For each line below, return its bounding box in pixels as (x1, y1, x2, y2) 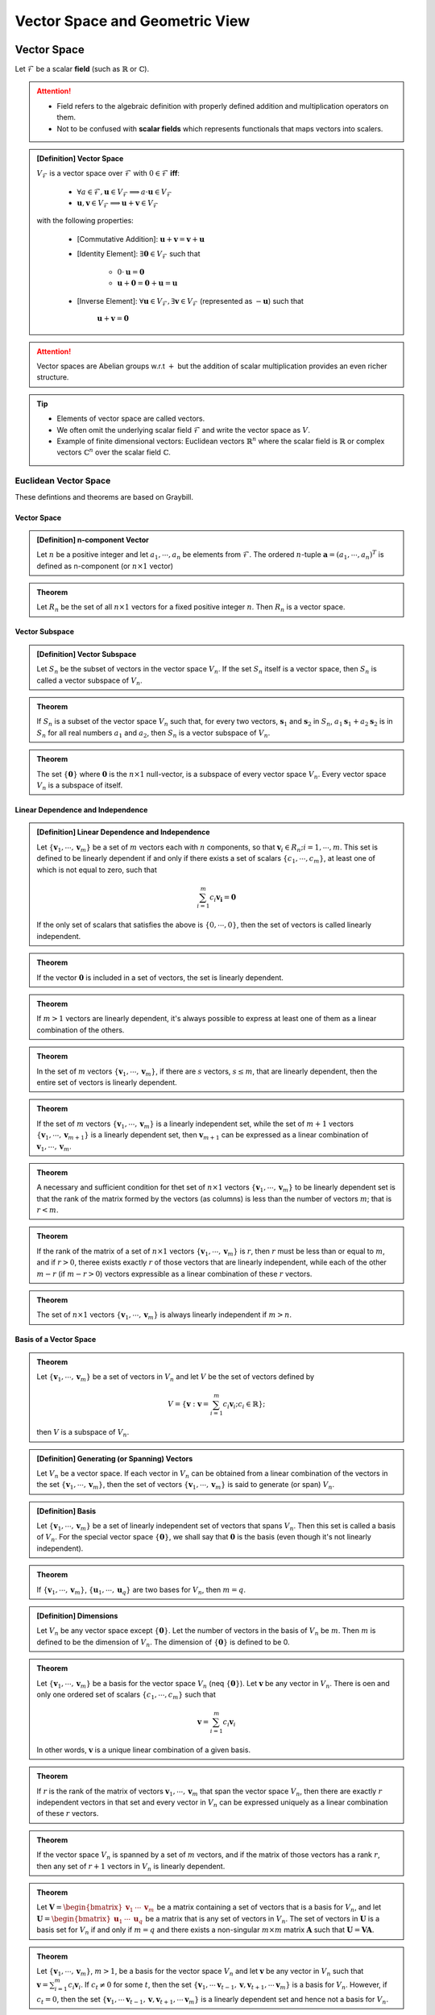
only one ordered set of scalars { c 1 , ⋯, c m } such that (36, 1689, 217, 1701)
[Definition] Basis (36, 1506, 97, 1515)
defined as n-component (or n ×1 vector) (36, 561, 173, 571)
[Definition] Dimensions (36, 1611, 118, 1621)
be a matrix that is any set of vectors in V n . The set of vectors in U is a (145, 1913, 380, 1926)
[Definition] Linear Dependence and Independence (36, 827, 210, 837)
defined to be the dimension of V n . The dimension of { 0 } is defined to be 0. (36, 1637, 290, 1648)
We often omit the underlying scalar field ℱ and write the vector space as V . (56, 425, 310, 434)
